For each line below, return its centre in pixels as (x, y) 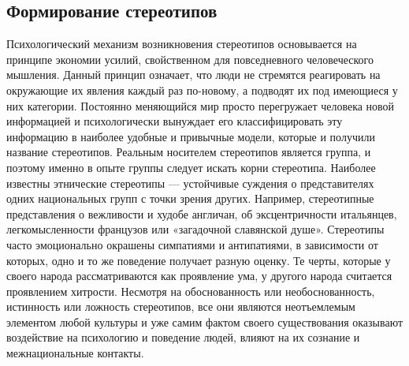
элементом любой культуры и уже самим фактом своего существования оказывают (205, 321)
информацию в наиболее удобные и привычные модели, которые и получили (191, 136)
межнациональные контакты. (75, 353)
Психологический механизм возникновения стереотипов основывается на (182, 44)
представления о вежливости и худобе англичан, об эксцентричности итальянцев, (202, 213)
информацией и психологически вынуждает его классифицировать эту (175, 121)
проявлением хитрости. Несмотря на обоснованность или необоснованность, (191, 291)
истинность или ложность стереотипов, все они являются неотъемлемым (181, 306)
